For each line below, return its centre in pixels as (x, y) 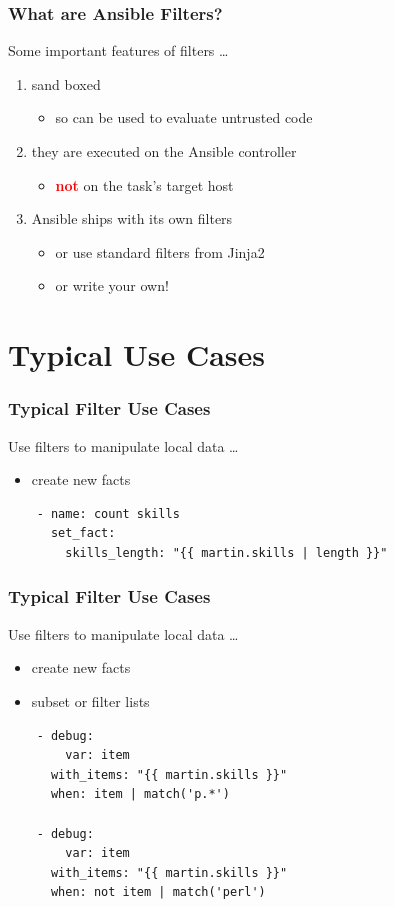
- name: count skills (108, 513)
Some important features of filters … (118, 50)
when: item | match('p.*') (140, 794)
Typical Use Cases (137, 354)
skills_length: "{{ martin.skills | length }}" (226, 552)
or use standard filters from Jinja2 (160, 251)
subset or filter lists (90, 700)
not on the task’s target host (144, 184)
